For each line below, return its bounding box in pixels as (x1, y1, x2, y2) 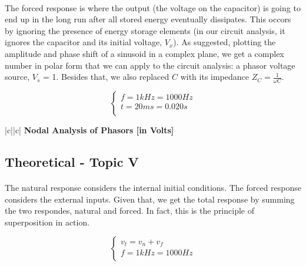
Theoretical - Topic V (5, 152, 139, 170)
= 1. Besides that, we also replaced (43, 70, 169, 83)
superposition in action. (5, 216, 90, 228)
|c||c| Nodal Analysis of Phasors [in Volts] (5, 123, 174, 136)
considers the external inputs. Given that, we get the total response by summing (5, 193, 295, 205)
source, (5, 70, 30, 83)
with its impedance (180, 70, 250, 83)
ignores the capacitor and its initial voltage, (5, 36, 162, 48)
